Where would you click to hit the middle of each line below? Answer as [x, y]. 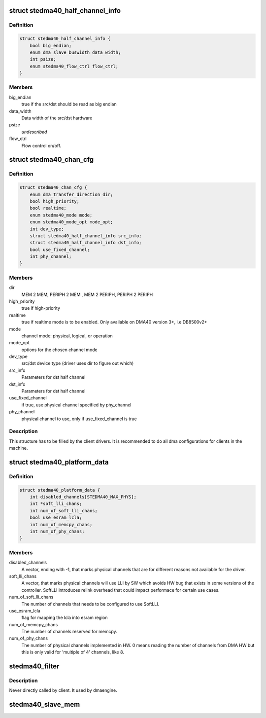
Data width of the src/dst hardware [57, 118]
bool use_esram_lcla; [56, 518]
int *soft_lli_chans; [56, 504]
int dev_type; [47, 229]
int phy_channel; [51, 257]
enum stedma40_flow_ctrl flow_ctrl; [74, 66]
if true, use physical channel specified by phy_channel [76, 405]
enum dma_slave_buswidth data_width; [75, 52]
